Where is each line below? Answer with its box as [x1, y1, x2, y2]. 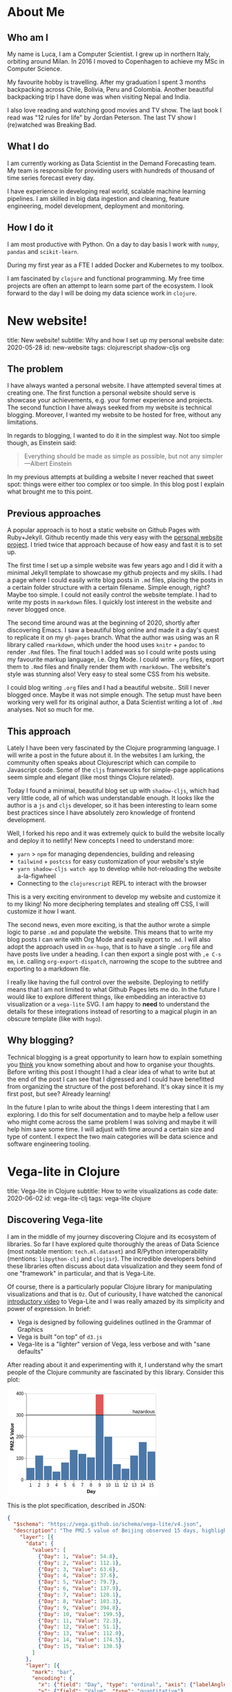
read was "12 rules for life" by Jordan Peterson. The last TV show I [7, 113, 197, 121]
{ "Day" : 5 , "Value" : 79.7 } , [37, 1579, 119, 1586]
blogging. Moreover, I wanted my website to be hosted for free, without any [7, 411, 222, 419]
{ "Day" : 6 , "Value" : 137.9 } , [37, 1585, 122, 1592]
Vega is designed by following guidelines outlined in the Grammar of [17, 1318, 212, 1326]
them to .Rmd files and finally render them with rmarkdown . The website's [7, 663, 211, 671]
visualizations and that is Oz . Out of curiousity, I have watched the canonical [7, 1290, 223, 1298]
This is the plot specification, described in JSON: [7, 1501, 146, 1509]
